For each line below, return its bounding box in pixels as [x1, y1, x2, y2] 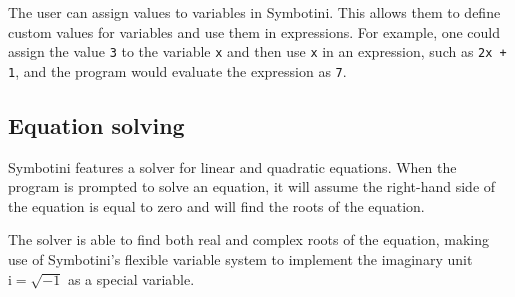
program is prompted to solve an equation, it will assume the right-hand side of [8, 176, 496, 197]
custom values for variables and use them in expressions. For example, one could [8, 21, 501, 42]
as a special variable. [67, 268, 195, 289]
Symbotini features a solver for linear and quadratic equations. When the [8, 156, 457, 177]
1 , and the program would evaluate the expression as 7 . [8, 60, 347, 81]
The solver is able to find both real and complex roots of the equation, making [8, 229, 490, 250]
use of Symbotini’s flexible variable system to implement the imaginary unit [8, 249, 473, 270]
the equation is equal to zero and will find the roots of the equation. [8, 195, 425, 216]
